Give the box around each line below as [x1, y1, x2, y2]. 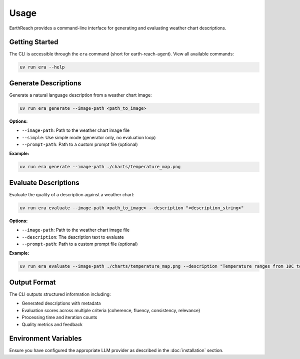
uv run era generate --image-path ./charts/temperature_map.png [19, 164, 181, 170]
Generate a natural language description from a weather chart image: [9, 92, 152, 98]
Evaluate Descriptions [9, 178, 79, 187]
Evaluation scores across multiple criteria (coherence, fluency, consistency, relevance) [21, 307, 200, 313]
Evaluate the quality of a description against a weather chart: [9, 191, 135, 197]
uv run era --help [19, 64, 65, 70]
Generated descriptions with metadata [21, 300, 101, 307]
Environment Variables [9, 335, 82, 343]
